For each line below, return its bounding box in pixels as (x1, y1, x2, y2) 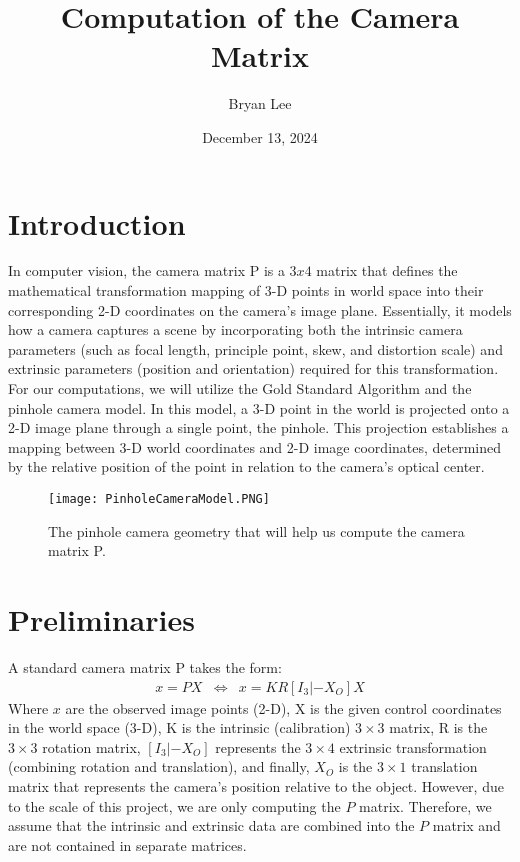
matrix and (432, 815, 501, 836)
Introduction (8, 202, 186, 243)
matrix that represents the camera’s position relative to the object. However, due (8, 775, 504, 796)
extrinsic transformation (339, 736, 487, 757)
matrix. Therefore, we (359, 795, 492, 816)
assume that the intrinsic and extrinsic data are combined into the (8, 815, 415, 836)
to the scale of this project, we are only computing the (8, 795, 341, 816)
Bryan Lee (228, 93, 292, 114)
